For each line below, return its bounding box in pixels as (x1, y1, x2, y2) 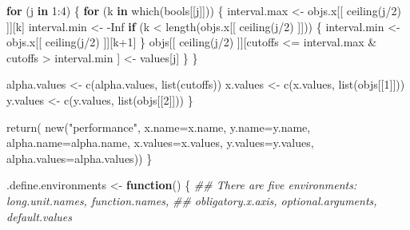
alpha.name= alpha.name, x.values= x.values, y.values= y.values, (6, 134, 314, 151)
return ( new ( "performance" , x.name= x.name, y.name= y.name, (6, 118, 311, 135)
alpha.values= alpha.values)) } (6, 149, 153, 166)
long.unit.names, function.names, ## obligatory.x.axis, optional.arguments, (6, 192, 377, 208)
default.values (6, 208, 72, 224)
